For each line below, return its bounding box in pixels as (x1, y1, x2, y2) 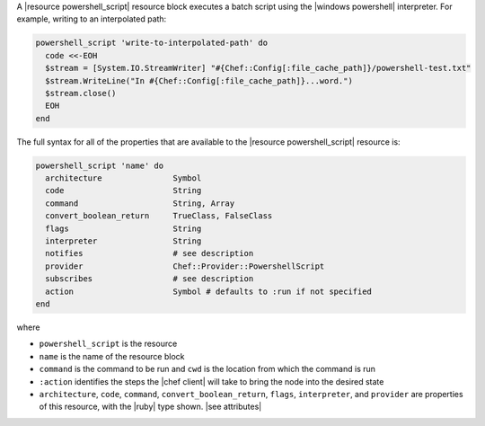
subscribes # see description (45, 274, 254, 284)
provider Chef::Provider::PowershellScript (45, 261, 325, 271)
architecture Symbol (45, 173, 202, 183)
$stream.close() (45, 88, 117, 98)
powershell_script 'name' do (35, 160, 164, 171)
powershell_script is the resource (39, 338, 178, 350)
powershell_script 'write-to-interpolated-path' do (35, 38, 269, 49)
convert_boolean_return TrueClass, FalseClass (45, 211, 273, 221)
